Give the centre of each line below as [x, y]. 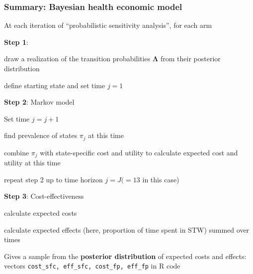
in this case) [161, 179]
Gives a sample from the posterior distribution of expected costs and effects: [125, 256]
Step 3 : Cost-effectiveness [44, 196]
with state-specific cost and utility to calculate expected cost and [139, 152]
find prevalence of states [41, 135]
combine [17, 152]
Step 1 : [16, 42]
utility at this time [32, 163]
